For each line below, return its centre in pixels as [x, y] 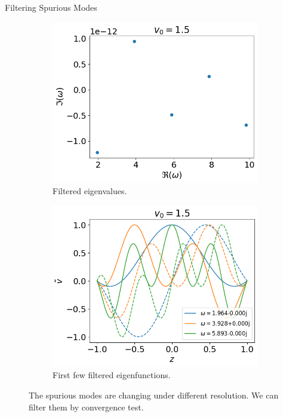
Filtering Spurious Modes [51, 7]
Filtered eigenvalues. [90, 191]
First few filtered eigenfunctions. [112, 375]
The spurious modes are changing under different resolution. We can [154, 395]
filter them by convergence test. [86, 407]
